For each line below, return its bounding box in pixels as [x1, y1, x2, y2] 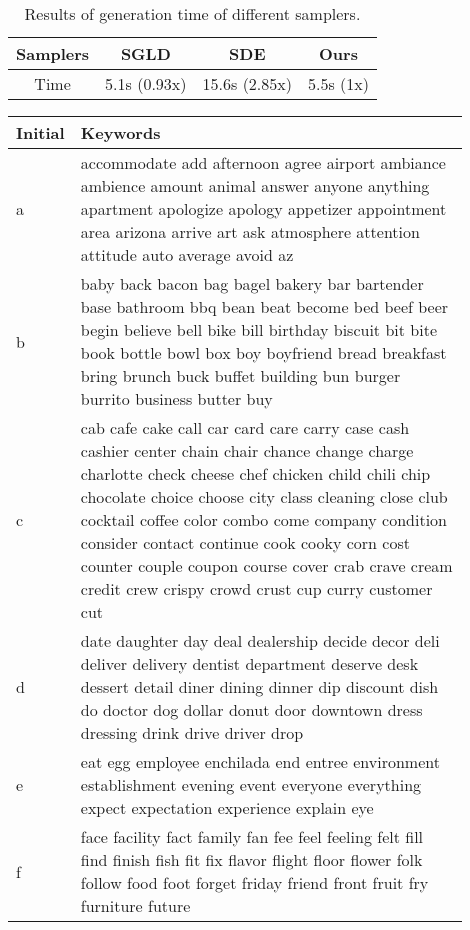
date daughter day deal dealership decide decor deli [80, 629, 440, 652]
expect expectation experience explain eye [80, 796, 374, 819]
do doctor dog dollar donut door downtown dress [80, 698, 423, 721]
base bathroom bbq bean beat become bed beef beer [80, 295, 449, 318]
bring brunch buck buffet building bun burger [80, 364, 401, 387]
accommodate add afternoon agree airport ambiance [80, 151, 446, 174]
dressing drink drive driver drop [80, 721, 304, 744]
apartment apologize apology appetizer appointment [80, 197, 447, 220]
